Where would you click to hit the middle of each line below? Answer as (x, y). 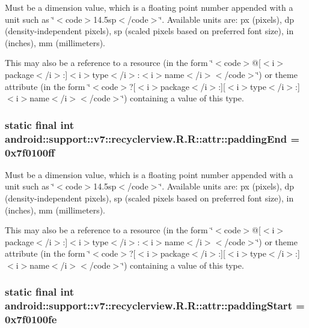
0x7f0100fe (31, 319)
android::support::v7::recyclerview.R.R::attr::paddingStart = (155, 306)
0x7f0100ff (30, 152)
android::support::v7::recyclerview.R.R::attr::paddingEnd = (152, 138)
